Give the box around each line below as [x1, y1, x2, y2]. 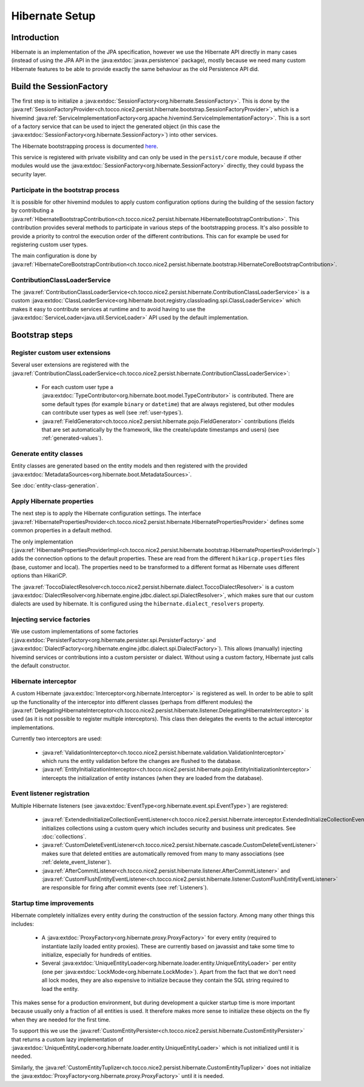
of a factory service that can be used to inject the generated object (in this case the [11, 122, 220, 130]
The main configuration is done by [11, 252, 97, 260]
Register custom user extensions [11, 348, 111, 357]
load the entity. [41, 985, 79, 992]
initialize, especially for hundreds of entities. [41, 951, 152, 959]
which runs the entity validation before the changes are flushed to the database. [41, 757, 242, 764]
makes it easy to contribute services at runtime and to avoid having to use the [11, 305, 206, 312]
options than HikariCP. [11, 572, 67, 579]
